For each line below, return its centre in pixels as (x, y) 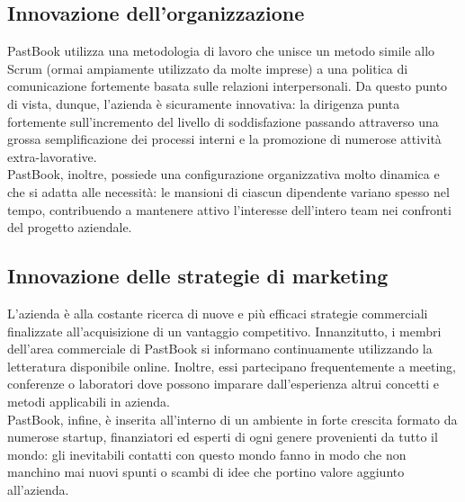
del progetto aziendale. (70, 227)
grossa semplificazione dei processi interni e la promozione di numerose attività (224, 139)
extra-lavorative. (52, 156)
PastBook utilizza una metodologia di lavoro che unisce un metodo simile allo (221, 51)
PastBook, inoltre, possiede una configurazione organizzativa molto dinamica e (224, 174)
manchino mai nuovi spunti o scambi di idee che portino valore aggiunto (206, 472)
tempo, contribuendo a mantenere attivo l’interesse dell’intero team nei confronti (229, 209)
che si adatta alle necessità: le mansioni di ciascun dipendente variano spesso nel (228, 191)
